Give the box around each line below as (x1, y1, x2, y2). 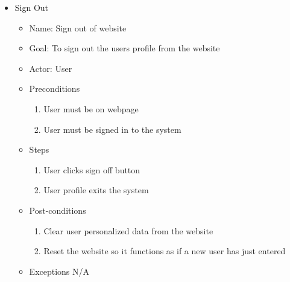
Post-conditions (29, 203, 86, 216)
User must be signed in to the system (43, 123, 181, 135)
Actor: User (29, 62, 72, 74)
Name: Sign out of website (29, 21, 127, 34)
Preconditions (29, 82, 80, 95)
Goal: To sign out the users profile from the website (29, 42, 220, 54)
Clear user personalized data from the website (43, 224, 213, 237)
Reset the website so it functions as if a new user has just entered (43, 245, 286, 257)
